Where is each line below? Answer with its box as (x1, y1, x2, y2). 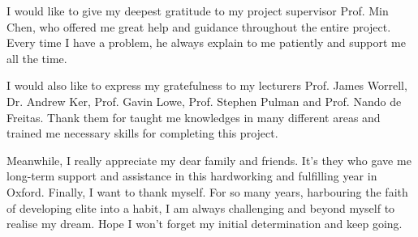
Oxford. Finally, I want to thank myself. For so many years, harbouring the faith (6, 183, 408, 200)
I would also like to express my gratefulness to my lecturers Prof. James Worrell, (6, 77, 407, 94)
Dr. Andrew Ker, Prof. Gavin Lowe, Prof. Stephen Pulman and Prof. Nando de (6, 92, 402, 109)
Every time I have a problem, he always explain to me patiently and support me (6, 34, 407, 51)
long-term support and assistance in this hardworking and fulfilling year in (6, 167, 377, 184)
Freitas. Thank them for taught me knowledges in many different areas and (6, 108, 381, 125)
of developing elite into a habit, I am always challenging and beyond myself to (6, 199, 395, 216)
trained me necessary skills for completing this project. (6, 125, 278, 142)
